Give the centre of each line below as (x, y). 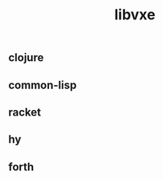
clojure (26, 58)
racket (25, 112)
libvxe (135, 15)
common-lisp (43, 85)
